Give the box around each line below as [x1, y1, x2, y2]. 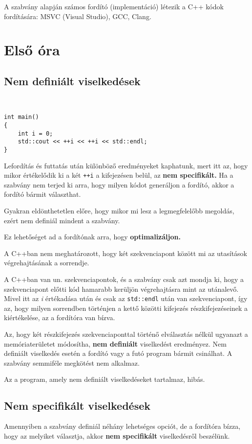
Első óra [4, 40, 60, 60]
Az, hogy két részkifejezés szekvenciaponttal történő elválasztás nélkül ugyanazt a [4, 329, 248, 339]
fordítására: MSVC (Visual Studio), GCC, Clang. [4, 11, 151, 21]
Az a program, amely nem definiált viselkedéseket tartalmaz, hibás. [4, 374, 205, 384]
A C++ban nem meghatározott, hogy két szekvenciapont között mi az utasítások [4, 248, 248, 258]
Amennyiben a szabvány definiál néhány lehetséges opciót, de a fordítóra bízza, [4, 421, 241, 431]
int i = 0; [18, 130, 53, 137]
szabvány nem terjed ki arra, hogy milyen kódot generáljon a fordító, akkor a [4, 179, 234, 189]
